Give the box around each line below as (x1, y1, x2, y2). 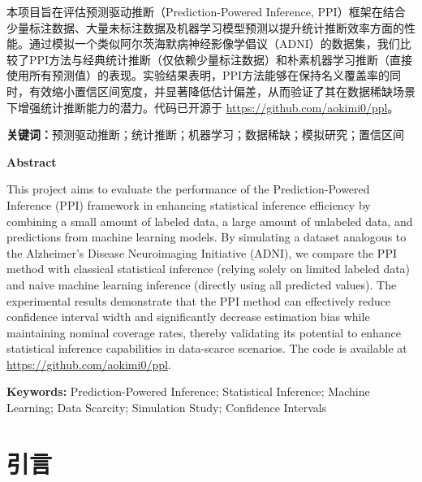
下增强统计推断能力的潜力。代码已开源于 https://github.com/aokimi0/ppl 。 (6, 98, 399, 115)
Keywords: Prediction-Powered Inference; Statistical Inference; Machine (6, 383, 370, 400)
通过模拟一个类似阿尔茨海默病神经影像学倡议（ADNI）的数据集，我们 (28, 35, 400, 52)
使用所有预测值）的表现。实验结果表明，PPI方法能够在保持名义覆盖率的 (6, 67, 390, 84)
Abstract (6, 153, 57, 170)
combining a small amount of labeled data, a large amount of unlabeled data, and (6, 212, 413, 229)
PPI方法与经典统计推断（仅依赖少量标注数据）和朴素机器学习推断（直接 (28, 50, 413, 67)
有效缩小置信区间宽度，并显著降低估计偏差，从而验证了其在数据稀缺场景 (28, 82, 416, 99)
